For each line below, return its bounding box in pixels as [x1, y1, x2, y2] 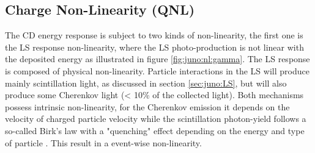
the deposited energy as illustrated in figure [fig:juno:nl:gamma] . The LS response [5, 52, 310, 65]
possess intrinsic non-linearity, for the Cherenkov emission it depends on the [5, 100, 290, 113]
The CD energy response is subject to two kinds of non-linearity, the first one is [5, 29, 303, 41]
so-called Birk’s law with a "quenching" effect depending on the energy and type [5, 124, 305, 137]
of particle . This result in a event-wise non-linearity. [5, 136, 202, 149]
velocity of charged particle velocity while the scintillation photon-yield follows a [5, 112, 306, 125]
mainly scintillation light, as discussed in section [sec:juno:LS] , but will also [5, 76, 287, 89]
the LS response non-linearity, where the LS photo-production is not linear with [5, 40, 304, 53]
